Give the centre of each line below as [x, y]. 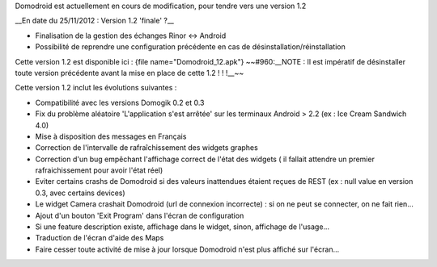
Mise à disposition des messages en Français [111, 136]
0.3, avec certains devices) [80, 193]
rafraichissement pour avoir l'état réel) [99, 170]
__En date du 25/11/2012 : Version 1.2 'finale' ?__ [94, 21]
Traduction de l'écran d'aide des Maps [100, 238]
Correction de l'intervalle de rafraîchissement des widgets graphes [146, 148]
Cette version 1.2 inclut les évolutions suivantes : [96, 88]
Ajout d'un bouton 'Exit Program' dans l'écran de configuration [140, 215]
